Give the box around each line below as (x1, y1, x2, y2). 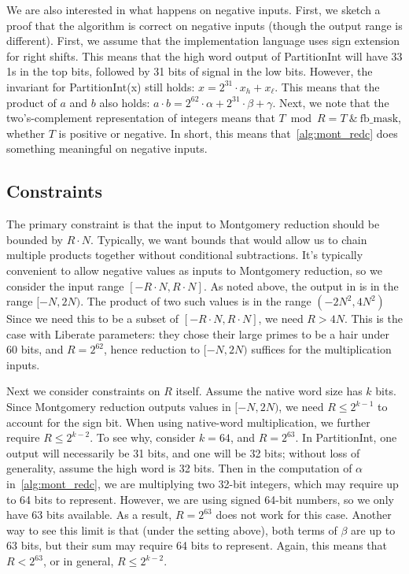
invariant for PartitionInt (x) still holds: (6, 78, 195, 94)
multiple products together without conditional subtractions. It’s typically (6, 246, 363, 263)
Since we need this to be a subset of (6, 310, 179, 327)
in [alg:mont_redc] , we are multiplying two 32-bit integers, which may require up (6, 476, 399, 492)
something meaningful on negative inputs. (6, 140, 208, 157)
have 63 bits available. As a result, (6, 506, 172, 523)
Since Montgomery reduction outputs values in (6, 398, 231, 415)
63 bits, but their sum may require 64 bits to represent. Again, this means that (6, 537, 388, 554)
